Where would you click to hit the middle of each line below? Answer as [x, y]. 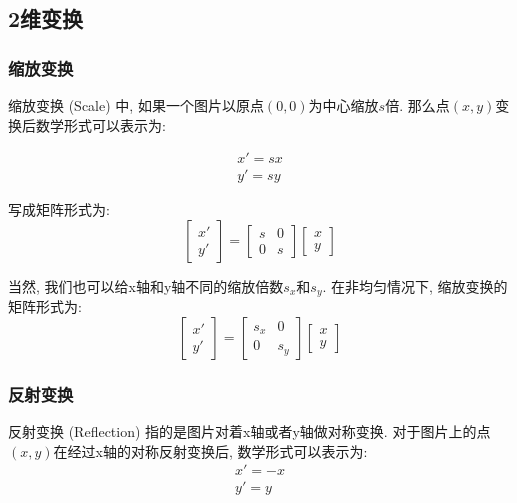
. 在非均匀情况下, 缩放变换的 [415, 285]
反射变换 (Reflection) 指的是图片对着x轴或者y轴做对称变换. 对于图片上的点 [249, 431]
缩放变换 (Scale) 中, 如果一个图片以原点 [136, 105]
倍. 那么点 [417, 105]
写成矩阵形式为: [59, 209]
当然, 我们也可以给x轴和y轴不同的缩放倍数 [146, 285]
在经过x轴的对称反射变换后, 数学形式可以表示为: [210, 450]
